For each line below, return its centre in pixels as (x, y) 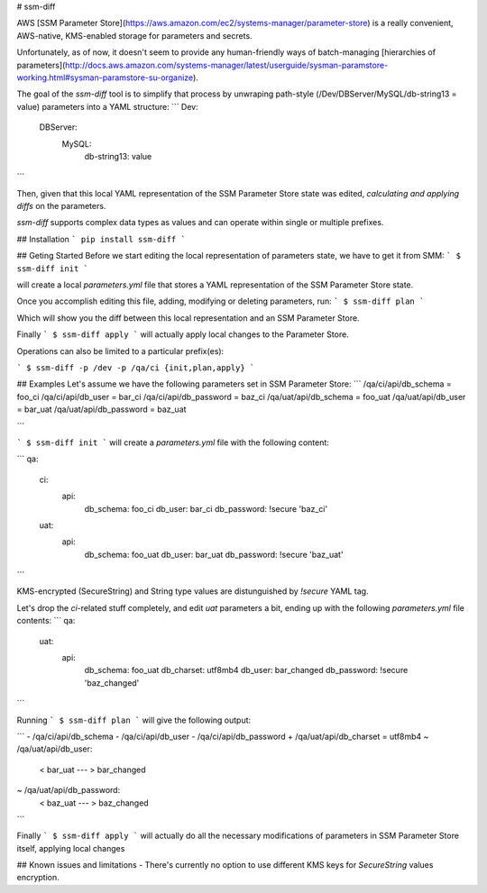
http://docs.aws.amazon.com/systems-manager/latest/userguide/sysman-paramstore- (226, 65)
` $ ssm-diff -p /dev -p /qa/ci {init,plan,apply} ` (136, 368)
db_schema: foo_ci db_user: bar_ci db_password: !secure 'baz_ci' (206, 508)
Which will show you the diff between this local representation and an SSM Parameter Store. (188, 318)
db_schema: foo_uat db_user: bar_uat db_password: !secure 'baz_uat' (214, 554)
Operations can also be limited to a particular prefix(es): (120, 351)
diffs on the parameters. (61, 206)
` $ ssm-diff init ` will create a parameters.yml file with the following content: (173, 442)
